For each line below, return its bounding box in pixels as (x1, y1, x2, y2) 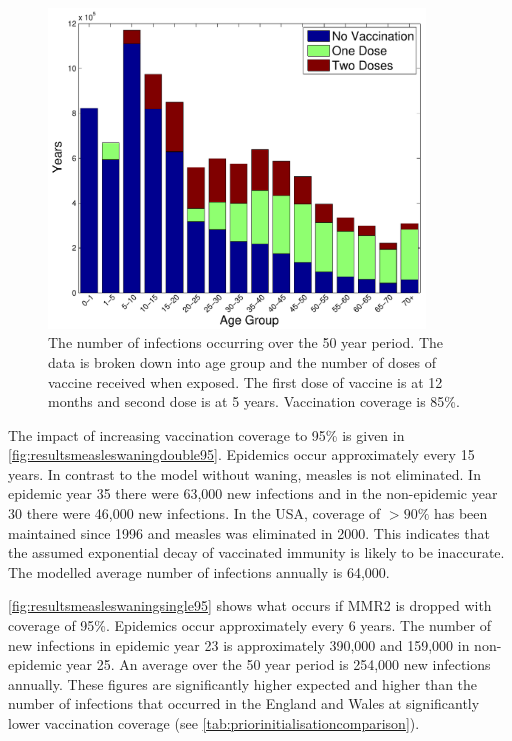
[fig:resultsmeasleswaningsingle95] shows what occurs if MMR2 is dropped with (8, 595, 492, 616)
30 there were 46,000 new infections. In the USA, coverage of (8, 503, 381, 524)
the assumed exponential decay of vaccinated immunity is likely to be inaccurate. (8, 542, 505, 563)
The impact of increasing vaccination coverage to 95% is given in (8, 424, 405, 445)
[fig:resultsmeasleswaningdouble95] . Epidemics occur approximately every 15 (8, 444, 475, 465)
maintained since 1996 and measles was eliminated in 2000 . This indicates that (8, 522, 490, 543)
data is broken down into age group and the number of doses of (48, 351, 437, 372)
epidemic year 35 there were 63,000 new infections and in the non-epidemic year (8, 483, 498, 504)
